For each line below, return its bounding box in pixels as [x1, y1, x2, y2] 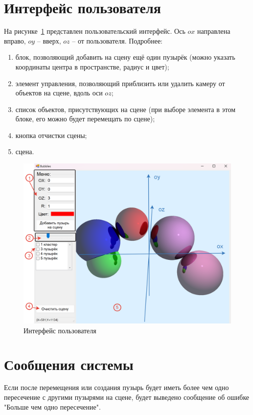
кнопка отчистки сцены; [15, 130, 87, 140]
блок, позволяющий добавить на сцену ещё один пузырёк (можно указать [15, 52, 235, 62]
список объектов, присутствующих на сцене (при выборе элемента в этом [15, 104, 236, 114]
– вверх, [37, 35, 61, 46]
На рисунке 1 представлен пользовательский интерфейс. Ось [4, 26, 185, 36]
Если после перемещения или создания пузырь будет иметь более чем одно [4, 382, 229, 392]
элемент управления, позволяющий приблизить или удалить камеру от [15, 78, 225, 88]
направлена [197, 26, 230, 36]
